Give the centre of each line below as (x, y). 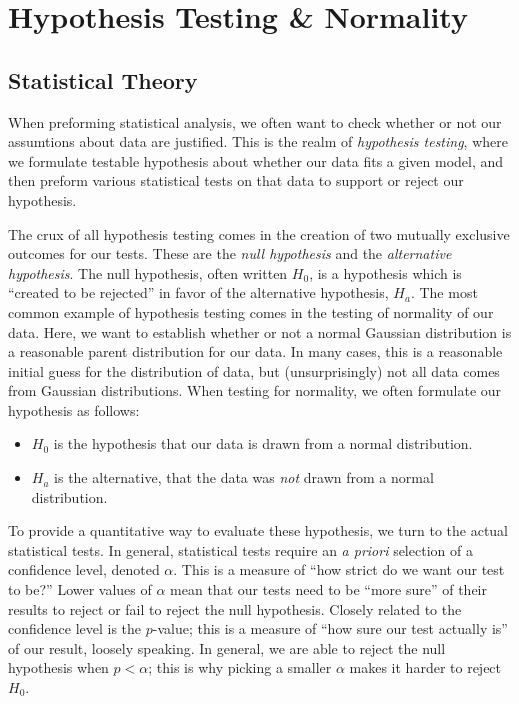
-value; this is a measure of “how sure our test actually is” (330, 628)
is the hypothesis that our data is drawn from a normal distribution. (263, 443)
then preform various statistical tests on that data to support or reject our (236, 180)
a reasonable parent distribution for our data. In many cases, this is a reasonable (255, 351)
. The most (444, 292)
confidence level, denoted (84, 569)
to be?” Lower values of (80, 589)
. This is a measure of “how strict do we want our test (339, 569)
